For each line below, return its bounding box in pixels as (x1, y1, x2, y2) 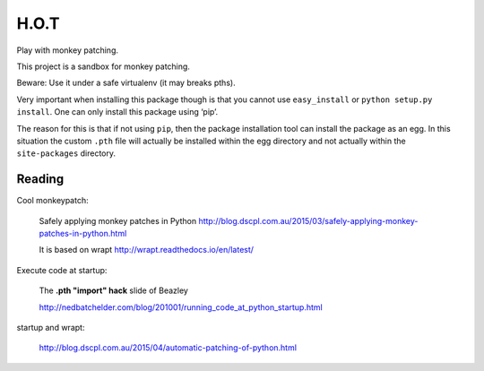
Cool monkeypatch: (16, 195, 89, 206)
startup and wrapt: (16, 322, 85, 332)
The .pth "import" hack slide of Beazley (39, 285, 188, 296)
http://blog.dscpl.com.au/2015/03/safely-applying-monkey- (198, 215, 419, 226)
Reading (16, 171, 65, 187)
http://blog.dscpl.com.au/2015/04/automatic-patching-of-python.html (39, 342, 298, 353)
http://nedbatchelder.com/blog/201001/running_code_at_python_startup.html (39, 301, 323, 313)
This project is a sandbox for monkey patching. (16, 61, 190, 72)
